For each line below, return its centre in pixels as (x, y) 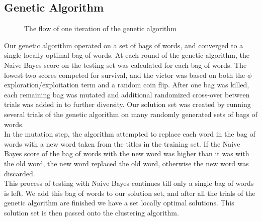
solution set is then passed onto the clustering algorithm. (92, 212)
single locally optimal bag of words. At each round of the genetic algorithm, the (127, 55)
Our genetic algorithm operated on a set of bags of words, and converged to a (124, 45)
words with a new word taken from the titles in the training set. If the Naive (122, 143)
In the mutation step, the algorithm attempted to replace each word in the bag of (130, 134)
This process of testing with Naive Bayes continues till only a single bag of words (129, 183)
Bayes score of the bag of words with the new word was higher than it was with (127, 153)
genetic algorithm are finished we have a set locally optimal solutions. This (119, 203)
